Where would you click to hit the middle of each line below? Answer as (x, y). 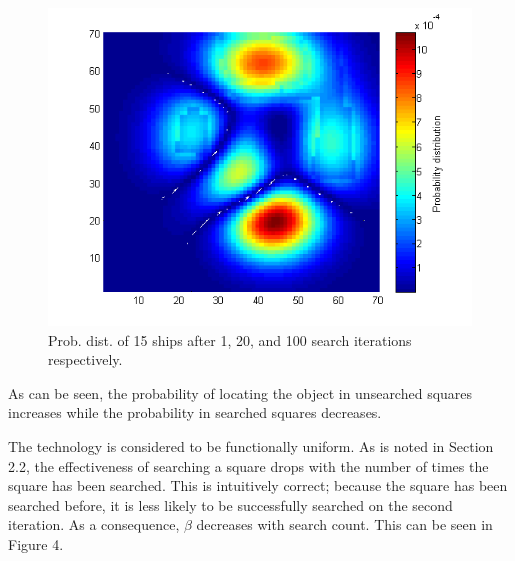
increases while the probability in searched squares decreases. (195, 412)
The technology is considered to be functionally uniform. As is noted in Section (251, 445)
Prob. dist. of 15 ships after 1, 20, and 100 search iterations (230, 339)
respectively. (85, 359)
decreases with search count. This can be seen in (344, 524)
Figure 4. (36, 543)
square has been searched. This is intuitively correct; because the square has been (258, 485)
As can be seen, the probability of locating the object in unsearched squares (240, 392)
